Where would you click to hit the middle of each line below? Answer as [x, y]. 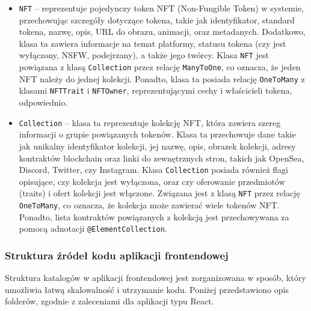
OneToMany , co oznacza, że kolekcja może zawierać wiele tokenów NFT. [149, 205]
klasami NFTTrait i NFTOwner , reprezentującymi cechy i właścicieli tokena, [155, 90]
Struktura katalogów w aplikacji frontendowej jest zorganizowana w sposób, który [155, 278]
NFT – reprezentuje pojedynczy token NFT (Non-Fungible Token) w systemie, [162, 8]
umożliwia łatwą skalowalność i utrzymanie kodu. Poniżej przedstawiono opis [147, 289]
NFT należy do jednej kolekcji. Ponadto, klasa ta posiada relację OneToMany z [162, 78]
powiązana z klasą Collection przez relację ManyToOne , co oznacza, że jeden [160, 67]
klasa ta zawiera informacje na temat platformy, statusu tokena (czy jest [152, 43]
